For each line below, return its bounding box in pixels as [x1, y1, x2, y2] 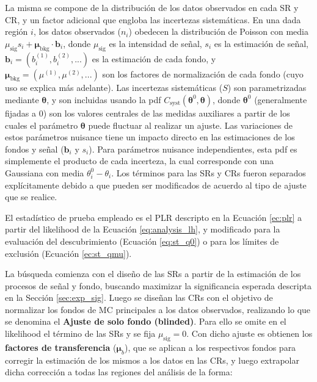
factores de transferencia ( [5, 341, 117, 353]
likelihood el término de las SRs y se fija [5, 327, 156, 340]
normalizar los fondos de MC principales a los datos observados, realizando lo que [5, 303, 311, 315]
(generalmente [254, 93, 307, 106]
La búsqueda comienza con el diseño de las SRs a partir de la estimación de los [5, 267, 301, 280]
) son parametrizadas [227, 81, 307, 94]
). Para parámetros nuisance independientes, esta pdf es [89, 142, 297, 155]
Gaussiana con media [5, 166, 84, 179]
